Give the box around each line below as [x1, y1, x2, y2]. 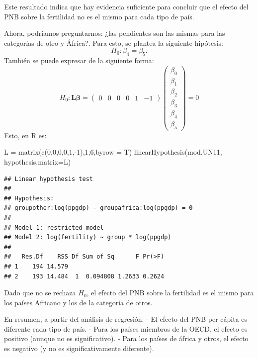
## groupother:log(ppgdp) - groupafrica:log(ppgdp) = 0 [4, 204, 193, 212]
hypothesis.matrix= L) [4, 156, 71, 167]
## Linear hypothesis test [4, 175, 93, 182]
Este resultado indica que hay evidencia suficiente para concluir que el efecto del [4, 1, 249, 11]
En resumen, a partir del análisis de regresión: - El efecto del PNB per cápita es [4, 314, 248, 324]
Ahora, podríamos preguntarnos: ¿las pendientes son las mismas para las [4, 28, 225, 38]
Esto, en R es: [4, 130, 47, 140]
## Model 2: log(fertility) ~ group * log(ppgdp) [4, 234, 172, 241]
